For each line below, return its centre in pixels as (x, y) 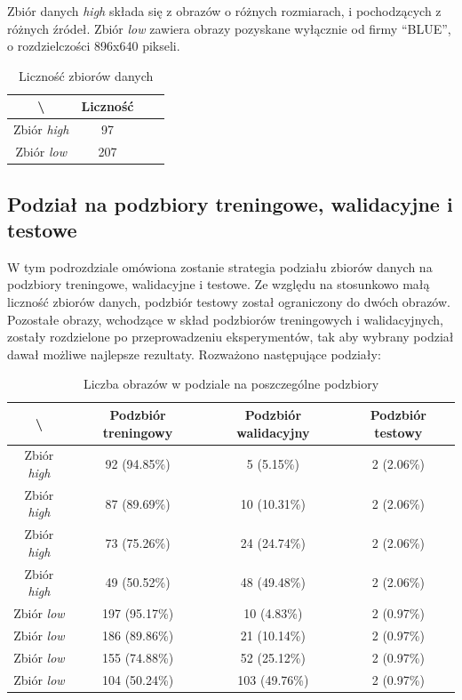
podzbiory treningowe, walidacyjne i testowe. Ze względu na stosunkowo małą (219, 284)
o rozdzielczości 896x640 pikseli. (94, 46)
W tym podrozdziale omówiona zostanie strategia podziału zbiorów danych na (220, 266)
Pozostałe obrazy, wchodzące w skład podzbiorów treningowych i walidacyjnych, (225, 319)
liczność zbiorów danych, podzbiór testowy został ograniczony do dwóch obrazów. (229, 301)
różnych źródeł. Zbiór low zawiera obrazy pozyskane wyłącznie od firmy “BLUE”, (229, 28)
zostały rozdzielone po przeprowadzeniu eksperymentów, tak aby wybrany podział (231, 337)
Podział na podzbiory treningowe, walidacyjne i (230, 203)
